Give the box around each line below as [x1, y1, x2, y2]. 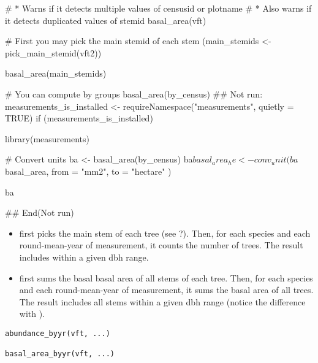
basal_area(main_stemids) [5, 67, 107, 80]
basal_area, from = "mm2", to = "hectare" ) [5, 164, 172, 177]
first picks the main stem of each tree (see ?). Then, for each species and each [19, 226, 311, 239]
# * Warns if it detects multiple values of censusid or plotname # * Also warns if [5, 2, 312, 14]
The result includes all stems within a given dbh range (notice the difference [19, 295, 306, 308]
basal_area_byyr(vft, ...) [5, 350, 115, 359]
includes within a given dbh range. [19, 250, 149, 263]
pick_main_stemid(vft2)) [5, 46, 102, 59]
